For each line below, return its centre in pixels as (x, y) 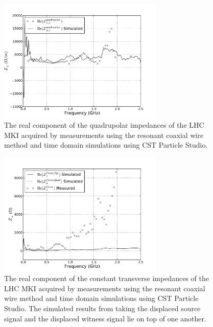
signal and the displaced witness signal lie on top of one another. (105, 318)
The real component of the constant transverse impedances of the (107, 278)
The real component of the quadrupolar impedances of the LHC (104, 125)
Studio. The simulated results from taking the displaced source (102, 308)
